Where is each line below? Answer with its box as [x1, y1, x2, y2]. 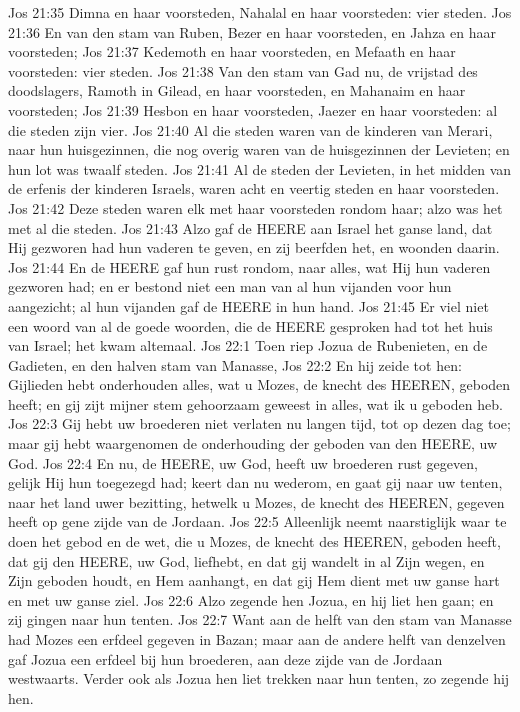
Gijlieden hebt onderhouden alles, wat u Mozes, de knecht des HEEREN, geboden [8, 374, 511, 395]
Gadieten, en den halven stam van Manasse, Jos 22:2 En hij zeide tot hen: [8, 354, 462, 375]
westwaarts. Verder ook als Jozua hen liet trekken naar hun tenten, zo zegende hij [8, 668, 510, 689]
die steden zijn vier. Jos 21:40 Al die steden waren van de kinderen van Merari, [8, 119, 493, 140]
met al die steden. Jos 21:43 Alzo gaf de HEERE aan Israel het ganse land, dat [8, 217, 493, 238]
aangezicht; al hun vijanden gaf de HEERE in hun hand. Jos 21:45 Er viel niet [8, 295, 489, 316]
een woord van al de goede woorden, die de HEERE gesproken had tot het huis [8, 315, 493, 336]
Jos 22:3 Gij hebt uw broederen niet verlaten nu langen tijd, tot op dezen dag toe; [8, 413, 511, 434]
